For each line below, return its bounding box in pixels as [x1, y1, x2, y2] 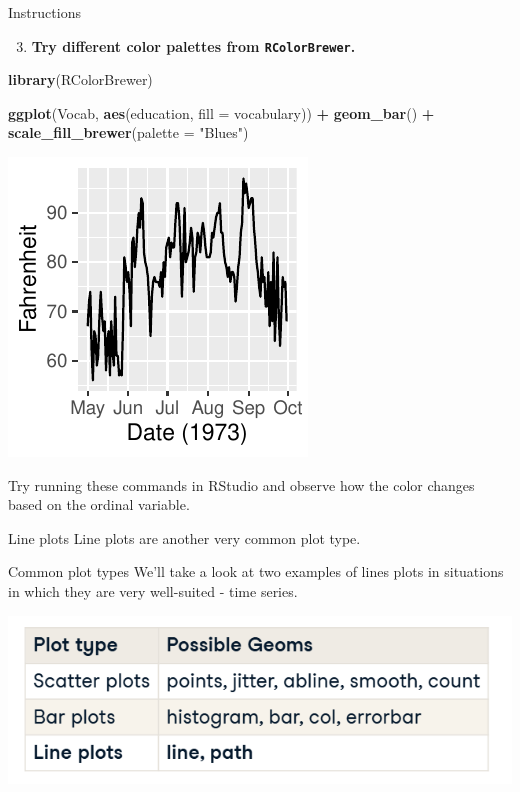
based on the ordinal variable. [8, 494, 190, 515]
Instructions [8, 2, 81, 22]
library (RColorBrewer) [8, 69, 153, 90]
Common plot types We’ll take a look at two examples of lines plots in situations [8, 561, 504, 582]
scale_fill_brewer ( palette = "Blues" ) [8, 122, 249, 143]
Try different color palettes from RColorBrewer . [31, 35, 356, 56]
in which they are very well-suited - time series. [8, 581, 298, 601]
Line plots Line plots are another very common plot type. [8, 527, 361, 548]
